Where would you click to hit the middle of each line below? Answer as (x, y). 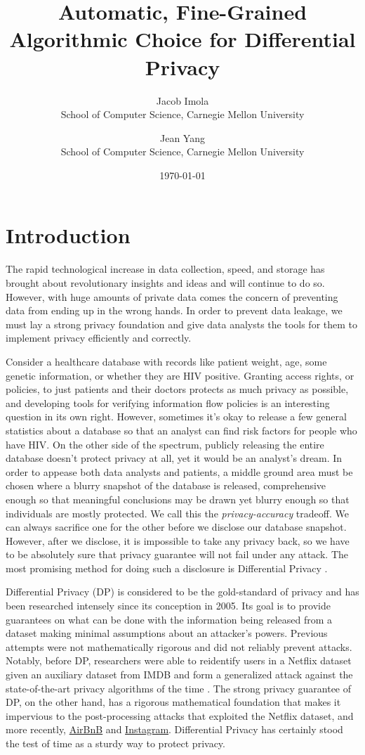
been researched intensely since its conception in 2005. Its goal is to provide (168, 606)
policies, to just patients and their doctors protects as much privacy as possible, (177, 389)
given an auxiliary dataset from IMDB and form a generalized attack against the (179, 675)
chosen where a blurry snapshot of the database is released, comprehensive (166, 485)
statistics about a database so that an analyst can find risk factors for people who (181, 430)
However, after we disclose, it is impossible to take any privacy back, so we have (178, 540)
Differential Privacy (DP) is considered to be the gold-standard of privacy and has (182, 592)
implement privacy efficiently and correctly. (99, 338)
